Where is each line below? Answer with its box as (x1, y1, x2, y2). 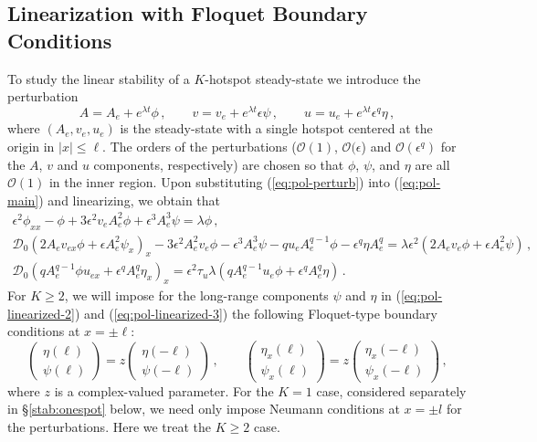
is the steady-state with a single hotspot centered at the (120, 119, 433, 138)
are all (415, 154, 450, 174)
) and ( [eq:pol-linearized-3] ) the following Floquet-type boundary (74, 303, 437, 322)
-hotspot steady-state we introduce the (205, 68, 421, 88)
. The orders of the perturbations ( (102, 136, 297, 155)
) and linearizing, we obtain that (38, 190, 221, 209)
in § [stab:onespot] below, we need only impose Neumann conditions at (7, 399, 400, 418)
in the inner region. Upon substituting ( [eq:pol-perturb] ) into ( (48, 173, 400, 192)
